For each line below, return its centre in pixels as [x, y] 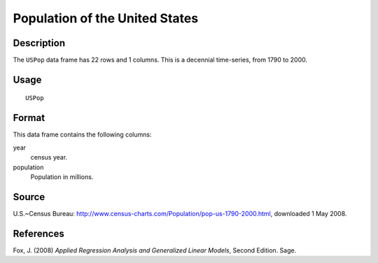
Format [29, 118]
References [38, 233]
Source [29, 197]
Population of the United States [106, 18]
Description [39, 43]
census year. [49, 157]
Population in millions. [62, 177]
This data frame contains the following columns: [82, 135]
